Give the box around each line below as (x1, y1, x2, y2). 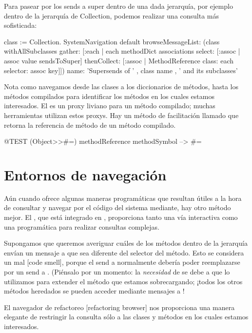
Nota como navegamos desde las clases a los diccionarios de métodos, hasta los (4, 81, 238, 92)
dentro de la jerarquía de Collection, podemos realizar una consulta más (4, 10, 219, 20)
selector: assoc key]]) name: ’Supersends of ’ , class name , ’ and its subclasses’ (4, 65, 238, 75)
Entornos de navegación (4, 164, 167, 184)
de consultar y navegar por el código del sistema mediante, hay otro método (4, 202, 231, 213)
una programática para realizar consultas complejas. (4, 221, 159, 232)
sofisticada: (4, 20, 37, 30)
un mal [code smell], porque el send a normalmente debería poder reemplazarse (4, 257, 240, 267)
